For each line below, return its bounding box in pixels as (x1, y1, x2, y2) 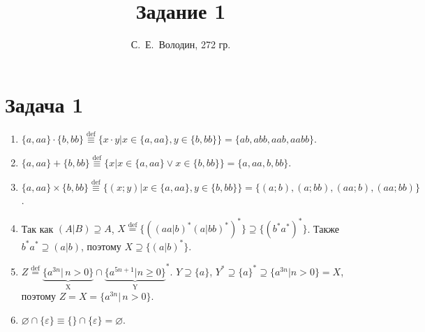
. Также (307, 221, 339, 235)
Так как (21, 221, 54, 235)
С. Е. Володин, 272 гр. (131, 37, 231, 52)
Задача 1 (5, 89, 84, 118)
